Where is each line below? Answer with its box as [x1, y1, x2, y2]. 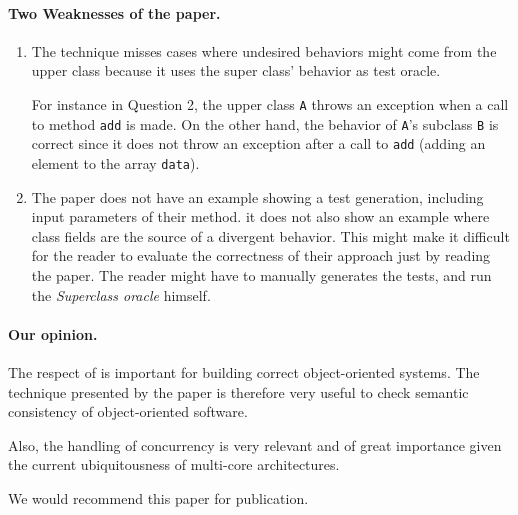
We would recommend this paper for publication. [8, 487, 309, 508]
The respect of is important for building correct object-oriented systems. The [8, 361, 480, 382]
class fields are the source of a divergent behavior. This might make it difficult [31, 225, 510, 246]
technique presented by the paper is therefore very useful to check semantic [8, 381, 469, 402]
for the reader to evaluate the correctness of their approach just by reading [31, 245, 491, 266]
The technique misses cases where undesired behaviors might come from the [31, 40, 497, 61]
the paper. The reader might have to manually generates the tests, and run [31, 264, 492, 285]
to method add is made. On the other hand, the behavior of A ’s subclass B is [31, 113, 499, 134]
